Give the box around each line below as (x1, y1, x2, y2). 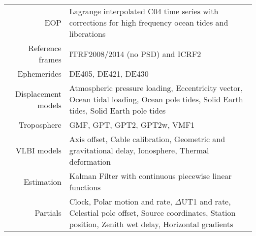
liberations (69, 28, 106, 39)
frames (38, 54, 62, 65)
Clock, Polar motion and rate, (69, 196, 172, 207)
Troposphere (19, 119, 62, 130)
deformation (69, 156, 111, 167)
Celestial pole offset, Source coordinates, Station (69, 207, 236, 218)
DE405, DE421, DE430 (69, 68, 149, 79)
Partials (34, 207, 62, 218)
